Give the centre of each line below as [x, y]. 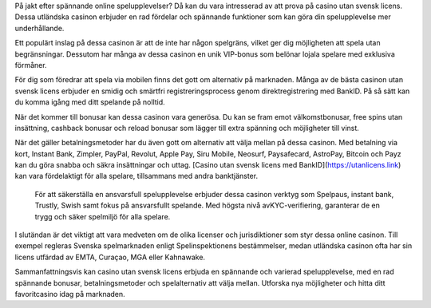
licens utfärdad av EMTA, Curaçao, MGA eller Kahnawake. [110, 257]
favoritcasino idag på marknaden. [70, 294]
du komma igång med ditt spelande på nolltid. [90, 102]
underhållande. [40, 28]
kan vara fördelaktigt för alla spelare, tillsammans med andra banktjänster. [136, 176]
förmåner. [31, 65]
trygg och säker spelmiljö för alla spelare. [103, 216]
